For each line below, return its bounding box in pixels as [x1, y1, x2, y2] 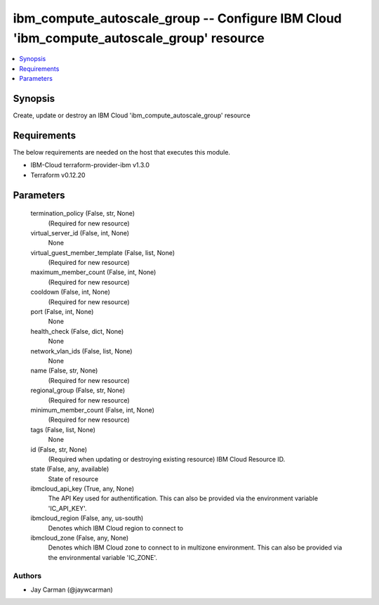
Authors [13, 571, 42, 580]
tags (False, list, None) [30, 425, 96, 434]
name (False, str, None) [30, 366, 98, 375]
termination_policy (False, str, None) [30, 209, 135, 218]
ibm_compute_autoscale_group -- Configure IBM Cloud [13, 11, 342, 26]
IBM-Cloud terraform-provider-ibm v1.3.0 [30, 161, 150, 169]
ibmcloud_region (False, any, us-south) [30, 514, 144, 523]
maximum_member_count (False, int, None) [30, 268, 157, 277]
